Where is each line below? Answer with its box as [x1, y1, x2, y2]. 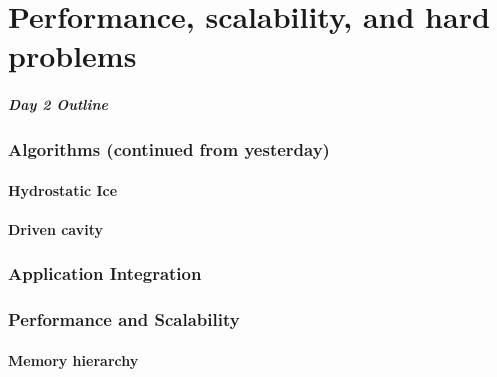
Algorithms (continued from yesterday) [8, 137, 330, 162]
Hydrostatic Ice [8, 179, 118, 200]
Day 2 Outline [8, 94, 109, 115]
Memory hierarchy [8, 349, 139, 370]
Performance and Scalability [8, 307, 240, 332]
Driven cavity [8, 218, 103, 239]
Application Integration [8, 261, 202, 286]
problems [8, 35, 137, 76]
